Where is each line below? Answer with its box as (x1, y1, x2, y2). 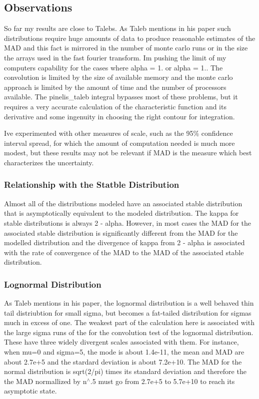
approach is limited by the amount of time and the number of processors (4, 81, 226, 92)
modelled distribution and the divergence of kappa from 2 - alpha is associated (4, 237, 245, 248)
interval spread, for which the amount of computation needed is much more (4, 137, 235, 148)
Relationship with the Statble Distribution (4, 178, 179, 191)
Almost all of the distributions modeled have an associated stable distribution (4, 198, 242, 208)
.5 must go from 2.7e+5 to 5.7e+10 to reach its (90, 376, 235, 386)
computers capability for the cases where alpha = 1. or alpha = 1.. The (4, 62, 223, 72)
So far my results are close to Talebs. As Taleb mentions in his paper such (4, 23, 231, 33)
